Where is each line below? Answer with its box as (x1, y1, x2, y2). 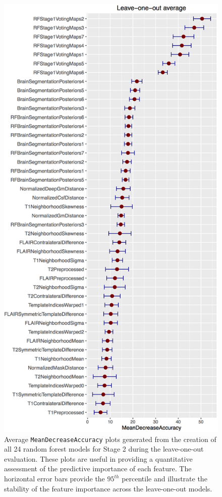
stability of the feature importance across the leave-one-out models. (4, 483, 212, 493)
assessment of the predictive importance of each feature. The (4, 463, 192, 474)
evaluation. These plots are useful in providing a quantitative (4, 453, 193, 464)
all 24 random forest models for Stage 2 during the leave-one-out (4, 444, 204, 454)
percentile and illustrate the (122, 473, 207, 484)
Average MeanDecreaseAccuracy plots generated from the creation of (4, 433, 216, 444)
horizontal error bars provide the (4, 473, 105, 484)
